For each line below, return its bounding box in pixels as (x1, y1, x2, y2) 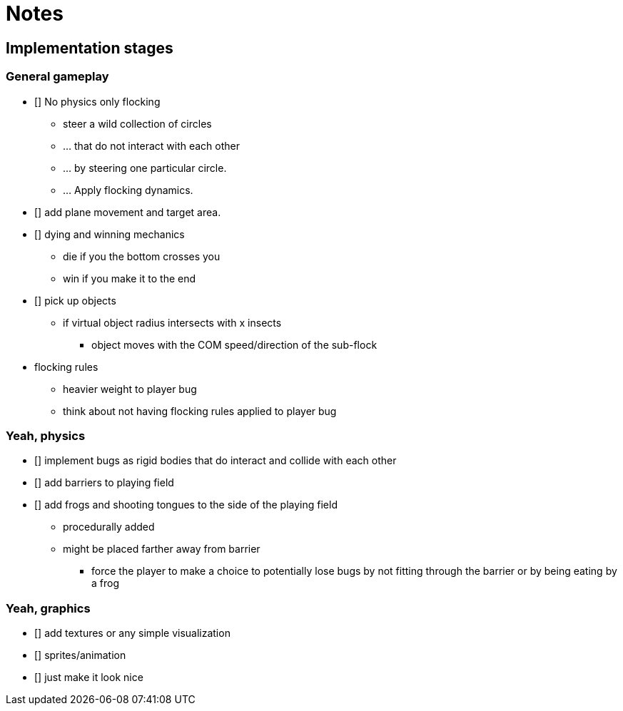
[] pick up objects (34, 294, 116, 307)
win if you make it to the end (63, 272, 196, 285)
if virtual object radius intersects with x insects (63, 316, 282, 329)
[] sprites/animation (34, 649, 126, 662)
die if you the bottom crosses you (63, 250, 221, 262)
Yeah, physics (6, 428, 86, 443)
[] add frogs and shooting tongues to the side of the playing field (34, 498, 338, 511)
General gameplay (6, 69, 109, 84)
